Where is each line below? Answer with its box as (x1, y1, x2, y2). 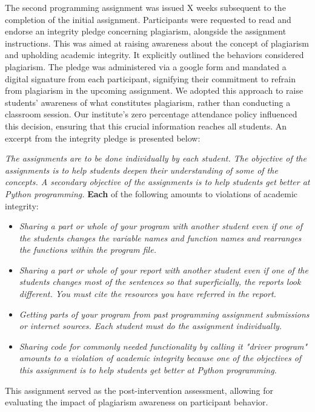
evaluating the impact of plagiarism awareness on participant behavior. (5, 396, 268, 408)
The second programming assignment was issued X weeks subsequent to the (5, 1, 286, 13)
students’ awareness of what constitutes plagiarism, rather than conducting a (5, 96, 291, 108)
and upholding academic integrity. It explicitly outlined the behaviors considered (5, 48, 304, 61)
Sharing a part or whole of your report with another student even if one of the (19, 263, 308, 276)
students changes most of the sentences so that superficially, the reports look (19, 275, 301, 288)
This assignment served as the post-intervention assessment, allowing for (5, 384, 274, 396)
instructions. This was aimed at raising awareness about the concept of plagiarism (5, 36, 310, 49)
